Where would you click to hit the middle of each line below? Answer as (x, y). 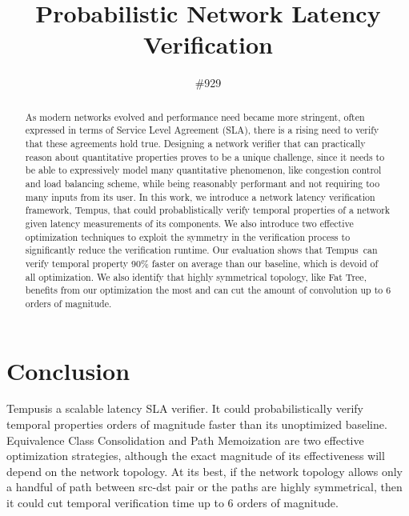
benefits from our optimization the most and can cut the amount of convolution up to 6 (208, 290)
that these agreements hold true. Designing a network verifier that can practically (195, 144)
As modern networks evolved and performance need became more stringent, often (195, 116)
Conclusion (68, 370)
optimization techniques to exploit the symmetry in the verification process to (188, 236)
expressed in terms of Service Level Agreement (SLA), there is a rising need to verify (202, 130)
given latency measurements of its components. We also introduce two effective (189, 223)
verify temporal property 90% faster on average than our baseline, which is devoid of (202, 263)
